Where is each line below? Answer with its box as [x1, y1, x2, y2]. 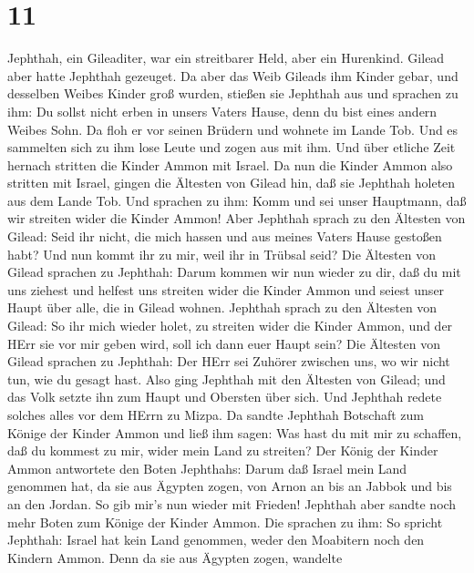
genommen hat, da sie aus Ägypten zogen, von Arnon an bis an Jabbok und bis [7, 476, 452, 496]
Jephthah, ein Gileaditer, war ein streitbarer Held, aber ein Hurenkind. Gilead [7, 48, 445, 67]
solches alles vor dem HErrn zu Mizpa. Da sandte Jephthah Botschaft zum [7, 405, 425, 424]
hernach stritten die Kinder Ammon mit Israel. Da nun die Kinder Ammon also [7, 155, 453, 174]
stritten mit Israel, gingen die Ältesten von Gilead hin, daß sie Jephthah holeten [7, 173, 456, 192]
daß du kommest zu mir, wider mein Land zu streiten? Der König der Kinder [7, 441, 438, 460]
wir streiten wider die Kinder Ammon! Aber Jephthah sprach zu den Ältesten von [7, 209, 466, 228]
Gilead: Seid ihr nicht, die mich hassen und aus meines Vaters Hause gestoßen [7, 227, 442, 246]
